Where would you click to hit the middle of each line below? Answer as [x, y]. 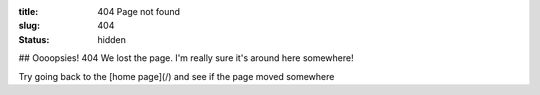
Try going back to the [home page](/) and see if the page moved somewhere [176, 76]
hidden [112, 39]
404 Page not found [138, 11]
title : [28, 11]
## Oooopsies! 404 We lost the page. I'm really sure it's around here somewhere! [186, 58]
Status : [34, 39]
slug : [29, 26]
